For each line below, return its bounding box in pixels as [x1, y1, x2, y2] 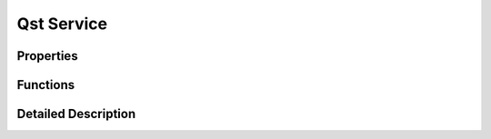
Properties [16, 48, 78, 64]
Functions [16, 77, 75, 93]
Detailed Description [16, 106, 136, 122]
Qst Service [16, 14, 108, 34]
